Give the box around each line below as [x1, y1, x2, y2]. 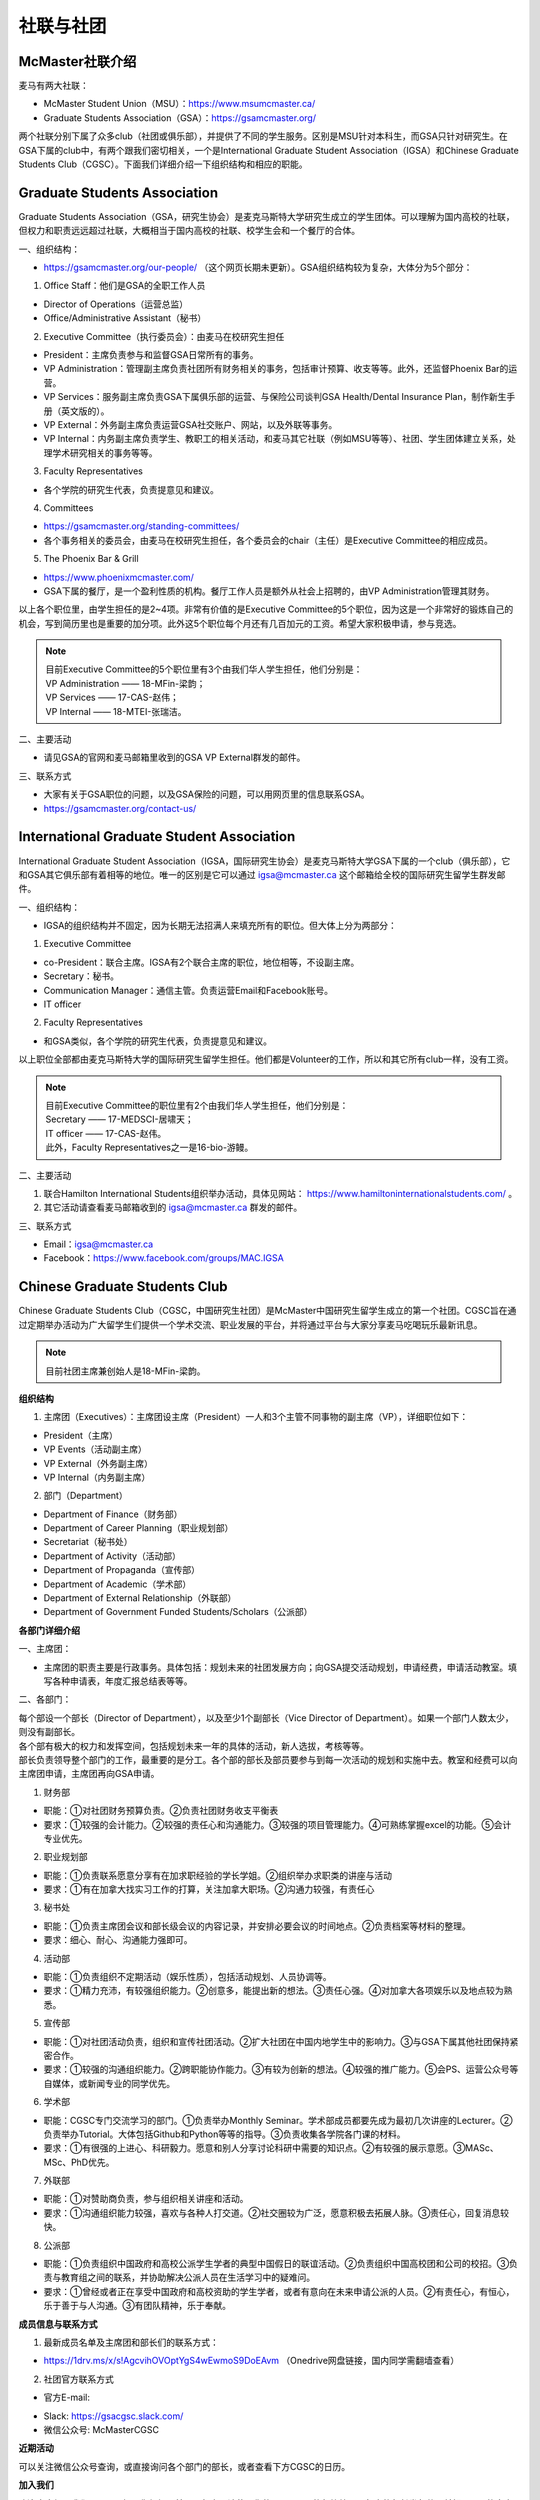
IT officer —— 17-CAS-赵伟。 [45, 1127, 167, 1139]
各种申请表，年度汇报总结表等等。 [51, 1675, 193, 1687]
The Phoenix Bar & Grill [43, 553, 139, 565]
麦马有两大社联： [18, 80, 89, 92]
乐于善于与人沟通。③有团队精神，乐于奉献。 [43, 2300, 232, 2312]
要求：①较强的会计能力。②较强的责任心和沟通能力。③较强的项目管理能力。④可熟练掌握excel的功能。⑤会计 [43, 1818, 512, 1830]
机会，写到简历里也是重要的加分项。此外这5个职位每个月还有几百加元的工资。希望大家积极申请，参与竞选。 [18, 617, 462, 629]
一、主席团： [18, 1643, 72, 1655]
